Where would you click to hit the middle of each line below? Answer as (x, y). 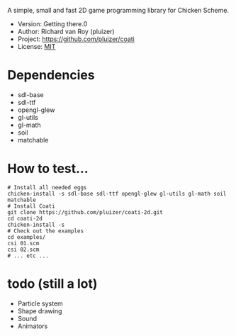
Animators (33, 326)
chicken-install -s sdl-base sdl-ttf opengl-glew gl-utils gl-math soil (117, 194)
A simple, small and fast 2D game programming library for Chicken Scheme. (118, 10)
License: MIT (36, 46)
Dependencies (51, 75)
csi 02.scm (23, 250)
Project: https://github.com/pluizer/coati (76, 39)
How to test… (48, 169)
